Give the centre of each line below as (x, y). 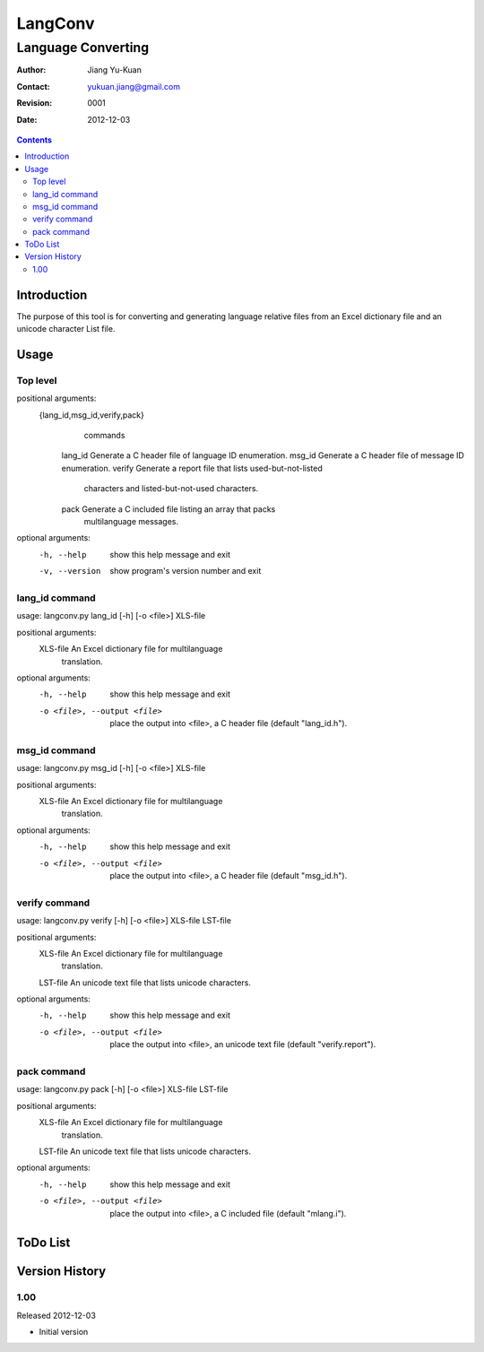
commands (104, 436)
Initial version (64, 1332)
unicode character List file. (66, 329)
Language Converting (83, 48)
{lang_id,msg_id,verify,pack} (92, 415)
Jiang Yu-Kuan (115, 70)
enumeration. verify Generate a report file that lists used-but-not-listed (192, 468)
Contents (35, 140)
